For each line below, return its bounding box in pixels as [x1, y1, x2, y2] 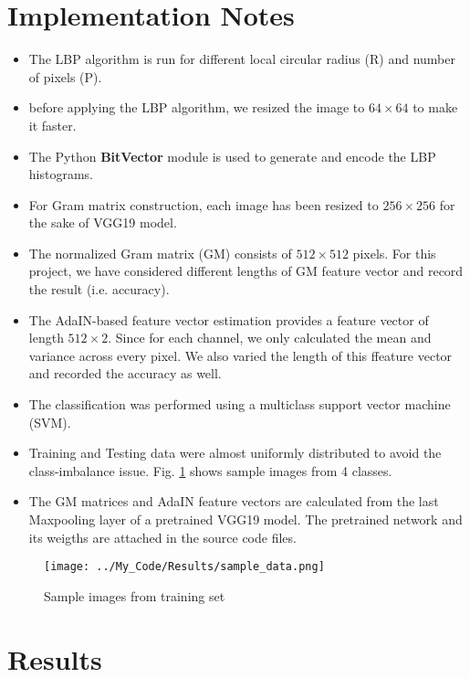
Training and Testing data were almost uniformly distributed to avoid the [28, 443, 442, 462]
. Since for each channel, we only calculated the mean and [108, 328, 432, 347]
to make [413, 98, 458, 117]
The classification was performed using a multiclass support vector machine [28, 395, 451, 414]
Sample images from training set [44, 586, 225, 605]
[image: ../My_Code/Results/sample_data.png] [44, 560, 325, 574]
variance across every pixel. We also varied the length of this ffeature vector [28, 345, 453, 365]
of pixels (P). [28, 67, 102, 86]
